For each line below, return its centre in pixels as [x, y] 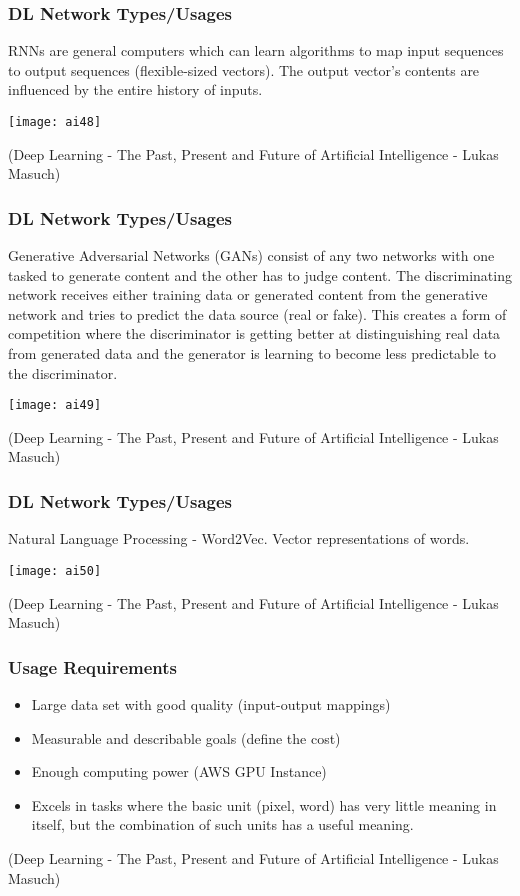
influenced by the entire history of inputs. [135, 89]
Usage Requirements [93, 666]
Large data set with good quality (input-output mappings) [211, 703]
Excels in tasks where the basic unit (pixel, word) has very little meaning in [264, 804]
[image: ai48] [55, 122]
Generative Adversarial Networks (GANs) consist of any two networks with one [251, 255]
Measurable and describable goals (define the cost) [186, 737]
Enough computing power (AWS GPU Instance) [179, 771]
